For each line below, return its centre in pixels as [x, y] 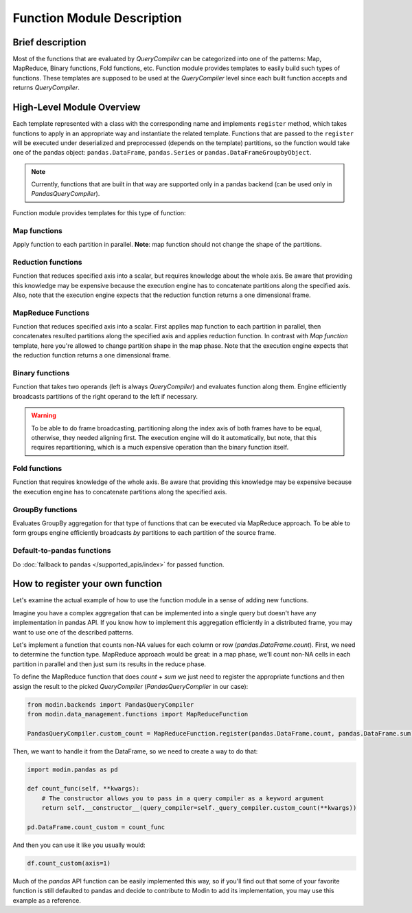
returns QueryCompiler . [46, 88]
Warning [44, 415]
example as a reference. [47, 900]
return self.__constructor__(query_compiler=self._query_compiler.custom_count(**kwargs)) [199, 808]
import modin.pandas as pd [72, 769]
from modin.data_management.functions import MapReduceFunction [138, 714]
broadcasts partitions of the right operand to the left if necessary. [105, 396]
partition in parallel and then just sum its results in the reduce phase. [109, 664]
